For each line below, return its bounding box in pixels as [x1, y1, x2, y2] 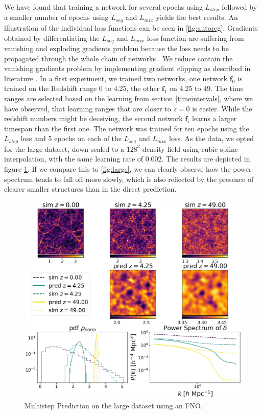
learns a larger [192, 113, 237, 124]
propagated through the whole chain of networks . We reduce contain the [4, 53, 233, 63]
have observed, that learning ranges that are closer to [4, 103, 171, 113]
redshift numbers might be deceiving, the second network [4, 113, 183, 124]
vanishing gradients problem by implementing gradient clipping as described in [4, 63, 251, 74]
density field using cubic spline [142, 143, 239, 154]
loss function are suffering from [147, 32, 244, 43]
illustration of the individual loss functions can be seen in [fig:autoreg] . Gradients [4, 22, 258, 33]
